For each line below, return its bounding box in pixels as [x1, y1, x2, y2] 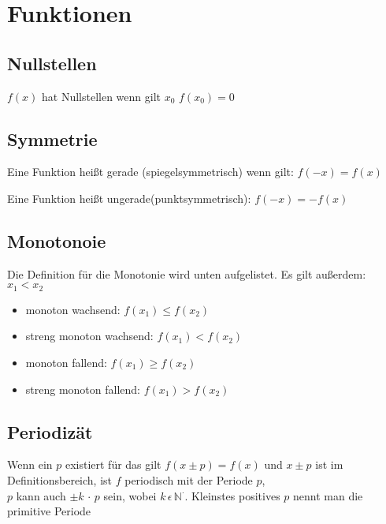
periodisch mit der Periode [124, 471, 253, 488]
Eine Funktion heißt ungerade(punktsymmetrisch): [7, 189, 251, 206]
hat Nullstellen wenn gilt [42, 88, 161, 104]
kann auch [16, 487, 66, 503]
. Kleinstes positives [184, 487, 280, 503]
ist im [315, 456, 343, 473]
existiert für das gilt [65, 456, 161, 473]
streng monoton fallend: [25, 380, 140, 397]
